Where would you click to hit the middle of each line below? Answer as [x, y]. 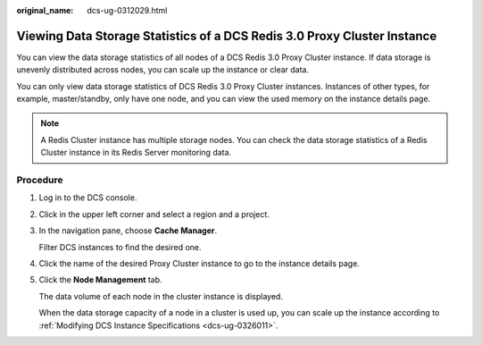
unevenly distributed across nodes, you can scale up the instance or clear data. [163, 70]
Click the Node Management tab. [100, 280]
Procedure [40, 181]
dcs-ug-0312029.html [127, 10]
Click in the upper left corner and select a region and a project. [154, 214]
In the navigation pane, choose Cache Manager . [128, 231]
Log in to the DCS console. [88, 198]
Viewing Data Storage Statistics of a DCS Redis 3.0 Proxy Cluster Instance [227, 36]
